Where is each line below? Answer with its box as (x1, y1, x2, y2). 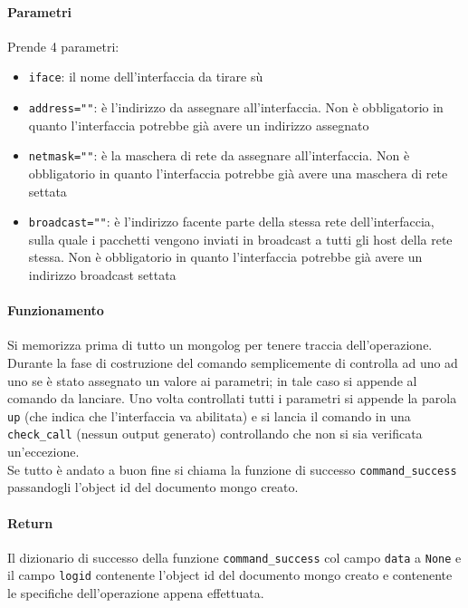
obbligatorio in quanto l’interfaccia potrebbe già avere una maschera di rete (28, 163, 448, 182)
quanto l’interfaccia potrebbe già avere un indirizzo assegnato (28, 115, 369, 134)
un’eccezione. (7, 442, 80, 461)
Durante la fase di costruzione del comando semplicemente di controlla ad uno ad (7, 352, 458, 372)
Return (7, 513, 53, 532)
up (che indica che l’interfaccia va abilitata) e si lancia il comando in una (7, 406, 411, 425)
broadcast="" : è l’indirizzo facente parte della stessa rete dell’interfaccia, (28, 212, 435, 231)
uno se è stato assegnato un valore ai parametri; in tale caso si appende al (7, 371, 417, 390)
